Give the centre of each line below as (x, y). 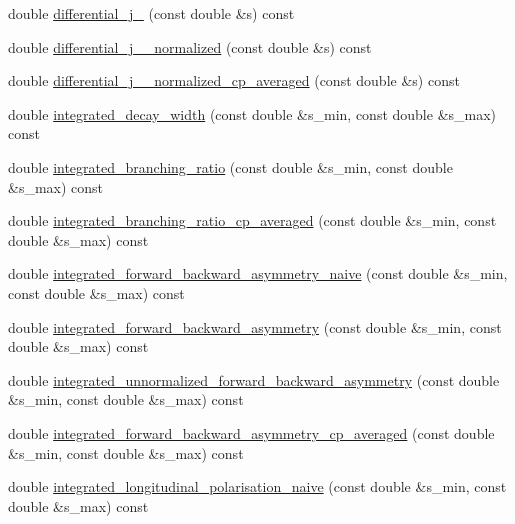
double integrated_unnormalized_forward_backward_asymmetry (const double (254, 379)
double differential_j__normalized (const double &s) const (190, 46)
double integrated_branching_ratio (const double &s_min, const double (230, 166)
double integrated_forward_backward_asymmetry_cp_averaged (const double (251, 432)
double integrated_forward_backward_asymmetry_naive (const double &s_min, (258, 273)
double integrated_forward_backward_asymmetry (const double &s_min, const (255, 326)
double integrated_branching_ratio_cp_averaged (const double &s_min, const (252, 220)
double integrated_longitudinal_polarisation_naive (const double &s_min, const (257, 486)
